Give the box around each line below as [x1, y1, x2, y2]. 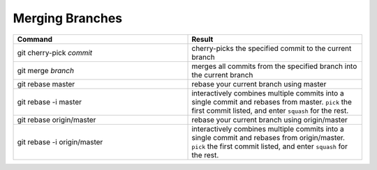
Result [191, 34, 214, 44]
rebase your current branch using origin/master [191, 115, 348, 125]
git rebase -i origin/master [17, 137, 103, 146]
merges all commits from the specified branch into [191, 61, 357, 71]
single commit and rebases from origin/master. [191, 132, 346, 142]
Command [17, 34, 52, 44]
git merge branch [17, 65, 75, 75]
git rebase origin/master [17, 115, 96, 125]
